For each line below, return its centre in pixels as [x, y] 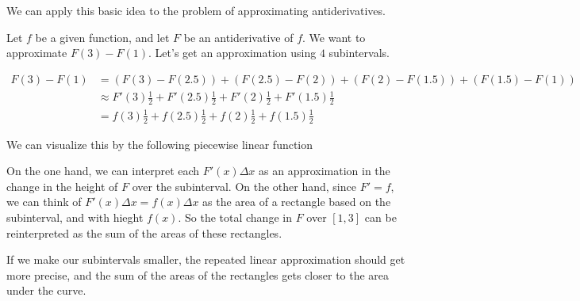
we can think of [44, 202]
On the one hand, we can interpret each [103, 171]
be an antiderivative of [238, 37]
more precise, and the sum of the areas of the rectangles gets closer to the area [198, 274]
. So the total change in [235, 217]
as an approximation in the [325, 171]
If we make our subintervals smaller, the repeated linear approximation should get [206, 259]
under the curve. [46, 290]
